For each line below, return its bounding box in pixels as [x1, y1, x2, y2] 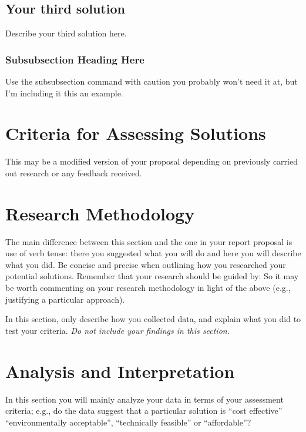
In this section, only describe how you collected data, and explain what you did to [5, 313, 301, 325]
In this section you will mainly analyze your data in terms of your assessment [5, 393, 284, 405]
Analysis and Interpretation [5, 359, 235, 383]
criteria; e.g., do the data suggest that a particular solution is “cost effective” [5, 404, 283, 417]
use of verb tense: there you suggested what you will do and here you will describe [5, 247, 301, 259]
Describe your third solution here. [5, 27, 127, 39]
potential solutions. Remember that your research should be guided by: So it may [5, 270, 299, 282]
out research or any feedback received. [5, 166, 142, 179]
